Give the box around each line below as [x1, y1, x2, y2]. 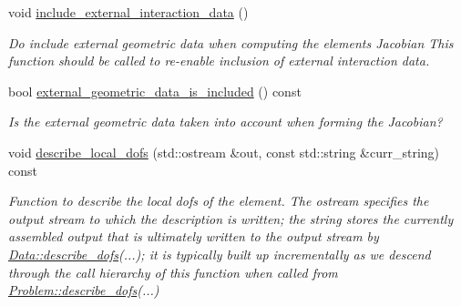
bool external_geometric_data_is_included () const [8, 81, 302, 100]
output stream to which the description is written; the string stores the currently [8, 209, 454, 228]
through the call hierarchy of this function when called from [8, 262, 338, 281]
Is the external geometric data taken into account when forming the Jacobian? [8, 112, 443, 131]
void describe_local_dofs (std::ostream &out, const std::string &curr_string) [8, 142, 440, 161]
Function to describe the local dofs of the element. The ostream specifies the [8, 191, 429, 210]
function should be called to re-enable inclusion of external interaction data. [8, 51, 430, 70]
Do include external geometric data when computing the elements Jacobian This [8, 33, 454, 52]
